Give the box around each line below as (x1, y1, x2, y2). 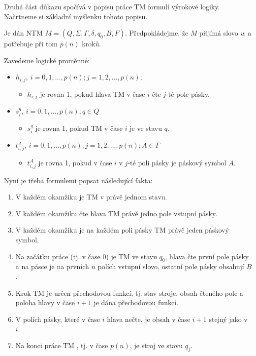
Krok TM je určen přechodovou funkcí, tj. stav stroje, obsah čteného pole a (15, 287, 243, 298)
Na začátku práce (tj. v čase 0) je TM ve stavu (15, 251, 157, 261)
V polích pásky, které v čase (15, 314, 100, 324)
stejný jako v (209, 314, 248, 324)
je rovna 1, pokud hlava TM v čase (39, 88, 145, 99)
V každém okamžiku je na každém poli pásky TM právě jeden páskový (15, 225, 229, 235)
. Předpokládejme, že (125, 28, 189, 38)
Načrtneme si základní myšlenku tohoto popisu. (4, 11, 148, 21)
